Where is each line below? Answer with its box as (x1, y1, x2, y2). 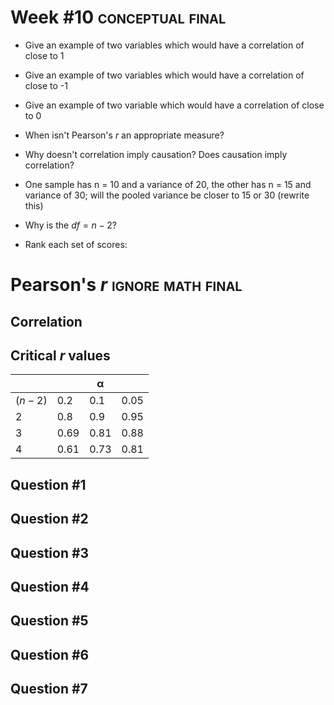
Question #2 (10, 511, 89, 528)
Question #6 (10, 646, 90, 663)
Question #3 (10, 544, 90, 561)
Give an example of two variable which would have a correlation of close (24, 99, 325, 111)
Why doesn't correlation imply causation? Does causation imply (24, 148, 288, 160)
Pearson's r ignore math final (10, 274, 243, 296)
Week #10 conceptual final (10, 6, 227, 29)
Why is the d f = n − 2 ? (24, 219, 117, 231)
